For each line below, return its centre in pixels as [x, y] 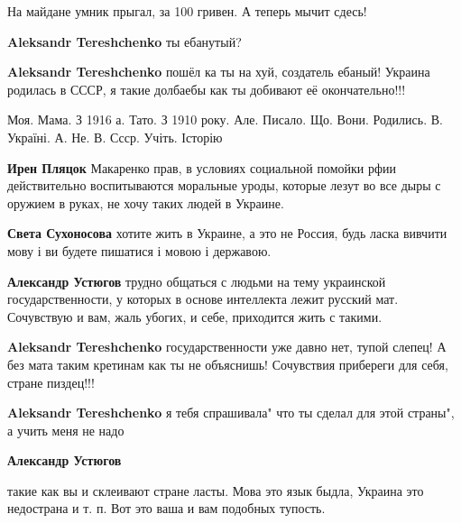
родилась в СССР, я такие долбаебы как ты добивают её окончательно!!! [207, 89]
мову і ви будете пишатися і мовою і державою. [139, 250]
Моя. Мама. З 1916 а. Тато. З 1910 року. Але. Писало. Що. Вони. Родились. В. [225, 119]
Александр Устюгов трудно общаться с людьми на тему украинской [197, 281]
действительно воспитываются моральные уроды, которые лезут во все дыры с [224, 185]
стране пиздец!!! [51, 382]
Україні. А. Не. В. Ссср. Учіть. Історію [115, 137]
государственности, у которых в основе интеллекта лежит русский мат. [203, 299]
